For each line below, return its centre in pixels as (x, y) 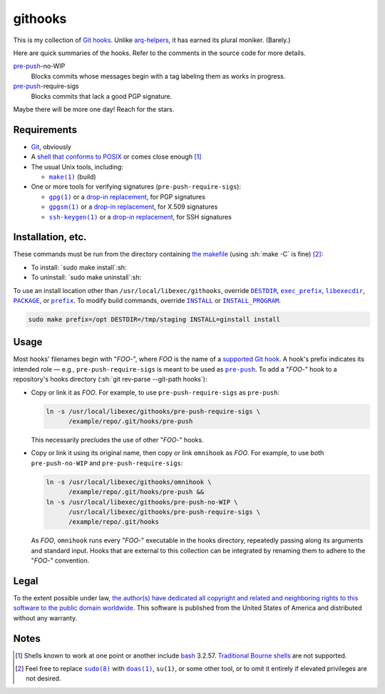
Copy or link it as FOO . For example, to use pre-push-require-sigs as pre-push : (155, 392)
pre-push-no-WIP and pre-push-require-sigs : (107, 463)
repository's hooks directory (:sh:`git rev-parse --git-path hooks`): (110, 380)
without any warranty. (45, 618)
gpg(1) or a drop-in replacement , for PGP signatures (127, 197)
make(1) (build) (72, 177)
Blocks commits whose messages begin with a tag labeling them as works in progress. (158, 76)
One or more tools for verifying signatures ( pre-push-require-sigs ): (136, 187)
